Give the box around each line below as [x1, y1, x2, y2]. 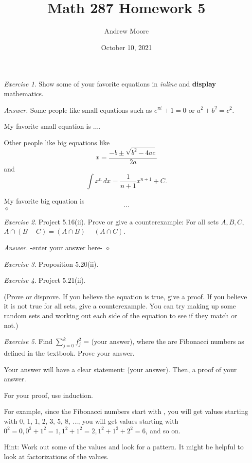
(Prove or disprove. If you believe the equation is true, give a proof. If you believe [4, 291, 247, 301]
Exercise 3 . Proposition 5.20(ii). [4, 258, 99, 269]
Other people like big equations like [4, 137, 110, 147]
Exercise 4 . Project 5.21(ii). [4, 275, 86, 285]
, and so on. [145, 425, 180, 435]
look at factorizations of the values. [4, 451, 109, 461]
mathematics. [4, 88, 44, 98]
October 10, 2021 [101, 42, 152, 52]
